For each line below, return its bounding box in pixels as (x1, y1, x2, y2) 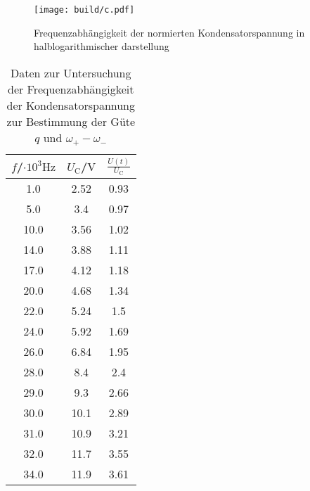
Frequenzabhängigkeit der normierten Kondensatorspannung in (34, 25, 305, 39)
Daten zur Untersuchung (10, 64, 131, 81)
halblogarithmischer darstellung (34, 39, 169, 53)
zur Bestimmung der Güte (6, 113, 136, 129)
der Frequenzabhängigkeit (8, 80, 134, 97)
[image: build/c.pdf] (34, 5, 135, 15)
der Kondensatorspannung (6, 96, 136, 113)
